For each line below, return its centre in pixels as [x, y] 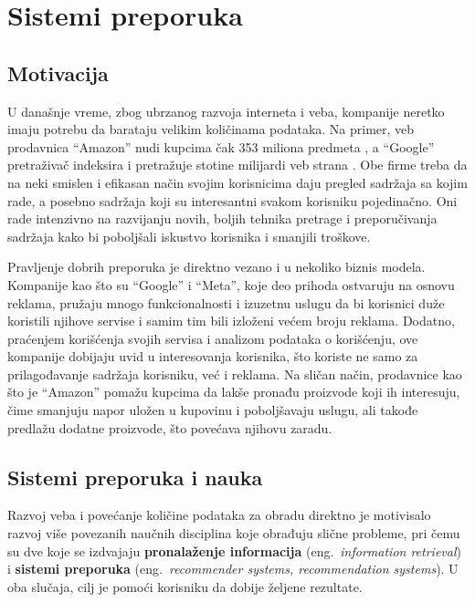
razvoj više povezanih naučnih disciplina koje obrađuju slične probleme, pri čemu [234, 533]
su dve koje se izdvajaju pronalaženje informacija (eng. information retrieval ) [234, 550]
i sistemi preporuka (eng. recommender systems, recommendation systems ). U [233, 569]
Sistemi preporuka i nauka [135, 477]
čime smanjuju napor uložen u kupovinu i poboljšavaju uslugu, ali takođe [213, 410]
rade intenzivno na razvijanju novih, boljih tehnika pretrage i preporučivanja [222, 218]
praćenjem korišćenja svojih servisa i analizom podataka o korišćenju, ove [213, 338]
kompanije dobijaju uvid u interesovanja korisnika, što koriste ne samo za [213, 356]
